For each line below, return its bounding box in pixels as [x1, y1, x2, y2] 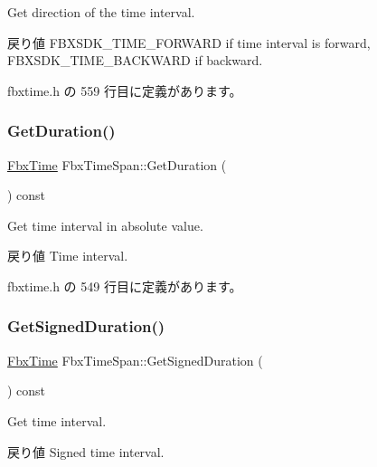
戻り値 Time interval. [7, 246, 128, 265]
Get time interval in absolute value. [7, 215, 203, 234]
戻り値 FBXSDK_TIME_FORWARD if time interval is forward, [7, 33, 371, 52]
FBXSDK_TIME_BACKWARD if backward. [7, 51, 263, 70]
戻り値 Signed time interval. [7, 442, 165, 461]
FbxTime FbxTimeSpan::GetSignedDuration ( [7, 350, 263, 369]
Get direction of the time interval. [7, 3, 195, 21]
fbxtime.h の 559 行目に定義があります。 [7, 81, 242, 100]
